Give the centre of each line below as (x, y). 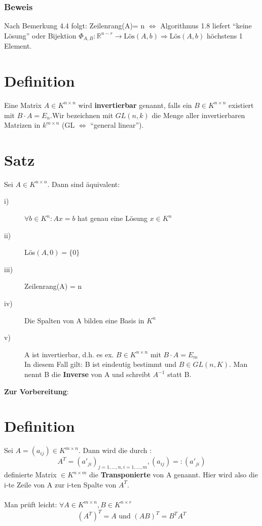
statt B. (179, 374)
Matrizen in (22, 125)
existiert (241, 105)
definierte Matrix (30, 475)
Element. (18, 46)
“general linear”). (117, 125)
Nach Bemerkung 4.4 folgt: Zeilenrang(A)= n (74, 26)
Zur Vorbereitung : (36, 391)
